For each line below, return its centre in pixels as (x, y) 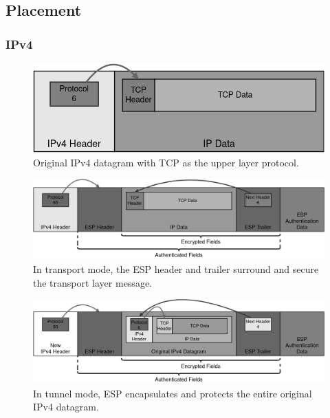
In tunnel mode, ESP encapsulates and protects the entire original (173, 393)
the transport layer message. (92, 282)
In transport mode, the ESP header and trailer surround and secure (176, 268)
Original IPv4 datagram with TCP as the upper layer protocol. (166, 162)
